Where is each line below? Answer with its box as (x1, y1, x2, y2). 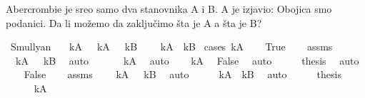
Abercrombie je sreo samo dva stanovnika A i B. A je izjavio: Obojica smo (6, 1, 332, 16)
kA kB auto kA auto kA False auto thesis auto (15, 53, 359, 67)
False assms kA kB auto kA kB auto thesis (24, 67, 341, 82)
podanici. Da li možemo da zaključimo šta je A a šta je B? (6, 15, 262, 30)
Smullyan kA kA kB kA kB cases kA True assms (10, 39, 333, 54)
